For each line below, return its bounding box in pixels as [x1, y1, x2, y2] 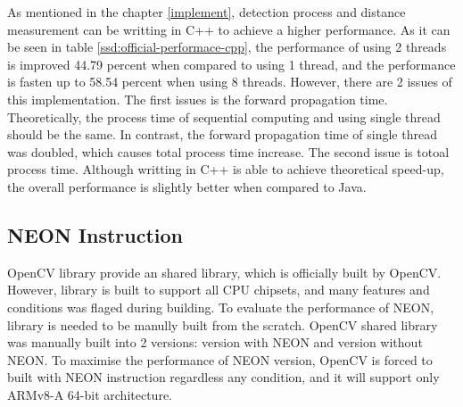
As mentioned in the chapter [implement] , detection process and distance [7, 3, 406, 21]
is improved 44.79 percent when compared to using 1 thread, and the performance [7, 54, 456, 73]
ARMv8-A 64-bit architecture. [7, 385, 172, 403]
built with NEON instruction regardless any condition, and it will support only [7, 368, 440, 386]
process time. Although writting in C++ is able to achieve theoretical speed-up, [7, 160, 444, 179]
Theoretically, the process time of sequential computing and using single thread [7, 107, 441, 126]
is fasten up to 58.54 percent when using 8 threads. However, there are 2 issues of [7, 72, 452, 91]
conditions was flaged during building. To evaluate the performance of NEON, [7, 297, 434, 316]
